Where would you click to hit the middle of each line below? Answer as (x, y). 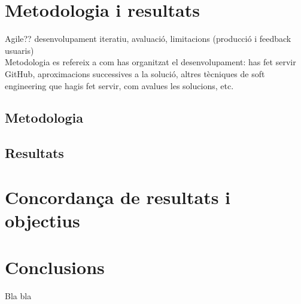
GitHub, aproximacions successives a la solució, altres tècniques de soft (135, 73)
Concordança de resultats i (118, 197)
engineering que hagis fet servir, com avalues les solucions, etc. (119, 85)
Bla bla (18, 296)
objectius (42, 221)
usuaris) (19, 50)
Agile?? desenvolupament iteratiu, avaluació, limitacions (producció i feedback (148, 39)
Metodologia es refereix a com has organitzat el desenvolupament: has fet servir (150, 62)
